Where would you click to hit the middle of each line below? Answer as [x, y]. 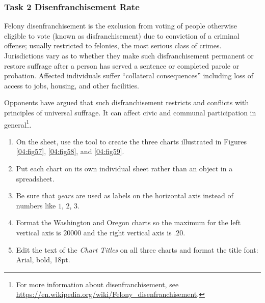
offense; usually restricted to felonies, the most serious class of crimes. [113, 46]
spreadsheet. [35, 178]
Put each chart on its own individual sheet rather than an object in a [124, 168]
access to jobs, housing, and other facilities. [72, 85]
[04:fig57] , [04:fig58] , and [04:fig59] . [70, 151]
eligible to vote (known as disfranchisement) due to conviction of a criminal [122, 35]
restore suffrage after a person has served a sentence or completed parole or [122, 65]
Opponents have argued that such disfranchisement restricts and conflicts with [127, 102]
